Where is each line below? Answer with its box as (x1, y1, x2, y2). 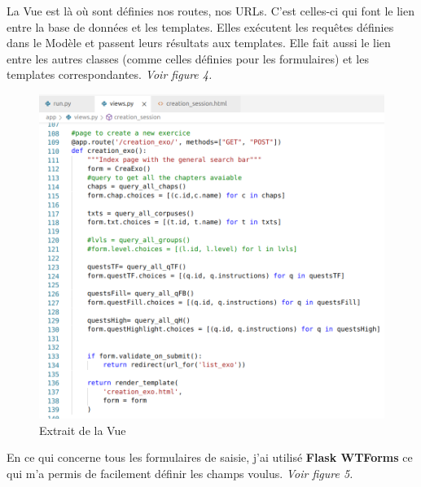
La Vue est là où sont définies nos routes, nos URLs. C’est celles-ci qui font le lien (7, 2, 414, 19)
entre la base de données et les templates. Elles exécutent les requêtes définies (7, 18, 394, 35)
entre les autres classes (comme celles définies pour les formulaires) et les (7, 50, 369, 67)
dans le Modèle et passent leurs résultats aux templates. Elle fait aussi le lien (7, 34, 391, 51)
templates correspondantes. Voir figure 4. (7, 66, 213, 83)
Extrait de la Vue (39, 421, 126, 438)
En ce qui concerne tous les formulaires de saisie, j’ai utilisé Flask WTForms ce (7, 449, 413, 466)
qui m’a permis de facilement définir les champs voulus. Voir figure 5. (7, 464, 353, 481)
